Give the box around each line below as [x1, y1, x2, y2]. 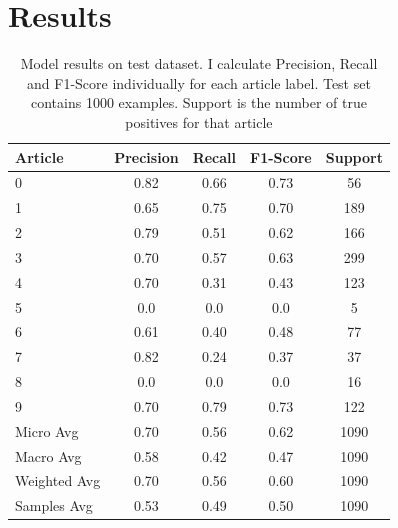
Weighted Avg [15, 470, 101, 491]
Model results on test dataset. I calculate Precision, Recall [20, 53, 378, 74]
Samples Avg [15, 495, 93, 516]
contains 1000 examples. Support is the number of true [30, 92, 367, 113]
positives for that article [125, 111, 273, 132]
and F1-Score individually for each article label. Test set [27, 72, 371, 93]
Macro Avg [15, 445, 82, 466]
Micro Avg [15, 420, 79, 441]
